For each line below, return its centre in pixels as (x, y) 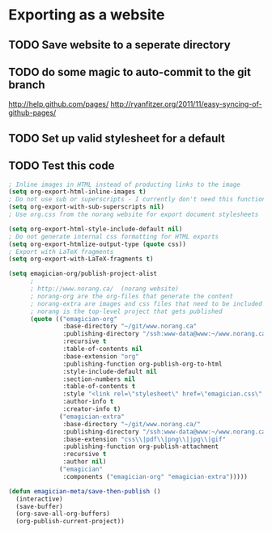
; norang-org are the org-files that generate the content (131, 296)
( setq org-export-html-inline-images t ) (78, 192)
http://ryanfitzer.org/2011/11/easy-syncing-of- (186, 104)
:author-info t (88, 402)
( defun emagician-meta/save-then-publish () (85, 491)
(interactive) (39, 499)
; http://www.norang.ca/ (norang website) (104, 289)
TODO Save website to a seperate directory (119, 45)
